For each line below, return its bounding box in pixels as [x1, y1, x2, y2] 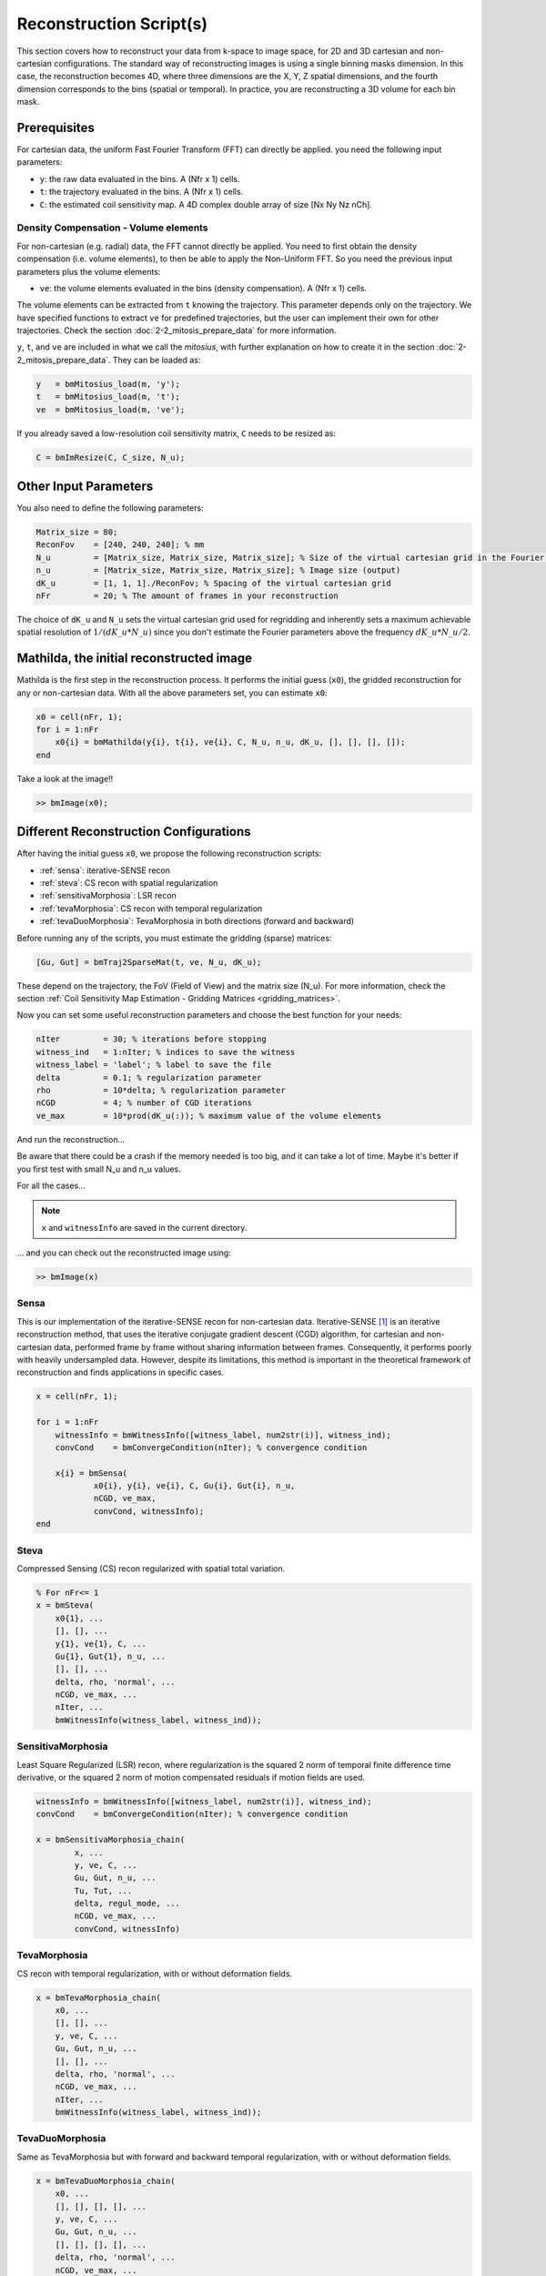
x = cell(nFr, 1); [35, 1391, 118, 1402]
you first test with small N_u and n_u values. [16, 1163, 181, 1174]
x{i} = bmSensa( [55, 1468, 127, 1478]
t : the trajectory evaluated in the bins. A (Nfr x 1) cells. [39, 187, 244, 198]
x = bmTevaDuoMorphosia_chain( [35, 2176, 177, 2186]
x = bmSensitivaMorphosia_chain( [35, 1834, 186, 1845]
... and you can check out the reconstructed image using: [16, 1247, 231, 1258]
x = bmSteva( [35, 1600, 95, 1610]
